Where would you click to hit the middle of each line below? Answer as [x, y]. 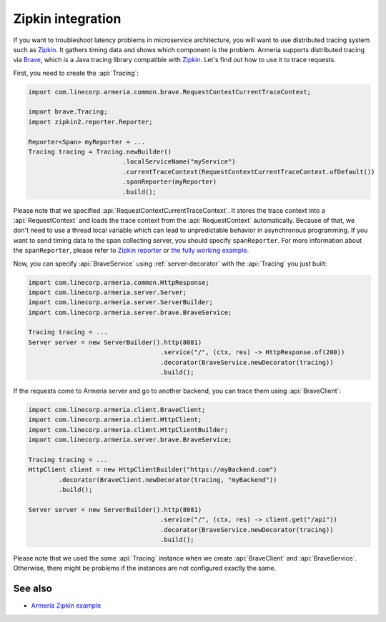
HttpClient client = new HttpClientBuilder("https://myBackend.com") [153, 470]
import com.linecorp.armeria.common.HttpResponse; [119, 282]
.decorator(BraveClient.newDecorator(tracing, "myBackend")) [168, 480]
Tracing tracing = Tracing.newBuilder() [100, 152]
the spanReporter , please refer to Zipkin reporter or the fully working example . [131, 251]
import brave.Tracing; [68, 112]
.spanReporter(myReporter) [170, 182]
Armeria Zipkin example [66, 606]
